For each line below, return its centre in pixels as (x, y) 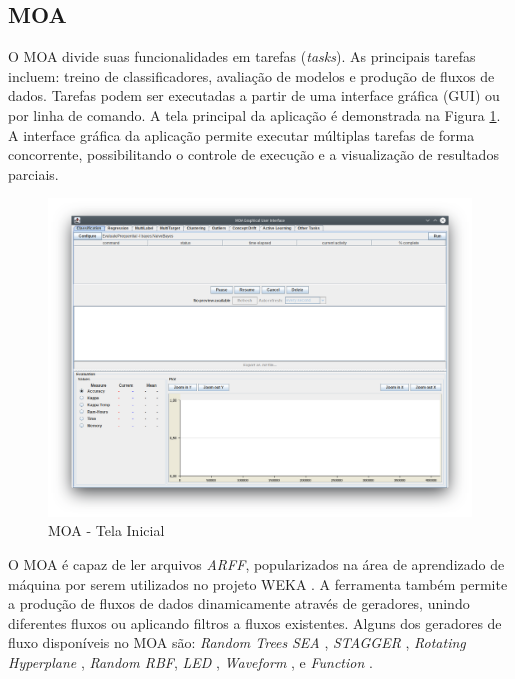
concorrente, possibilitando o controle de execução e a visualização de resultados (253, 154)
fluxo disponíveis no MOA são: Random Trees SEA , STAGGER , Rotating (237, 642)
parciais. (33, 173)
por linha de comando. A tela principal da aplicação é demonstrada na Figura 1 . (254, 114)
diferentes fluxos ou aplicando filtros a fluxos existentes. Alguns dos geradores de (255, 622)
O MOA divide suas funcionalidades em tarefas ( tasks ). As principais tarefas (242, 56)
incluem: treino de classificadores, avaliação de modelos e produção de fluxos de (251, 75)
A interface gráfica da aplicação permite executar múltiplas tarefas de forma (241, 134)
